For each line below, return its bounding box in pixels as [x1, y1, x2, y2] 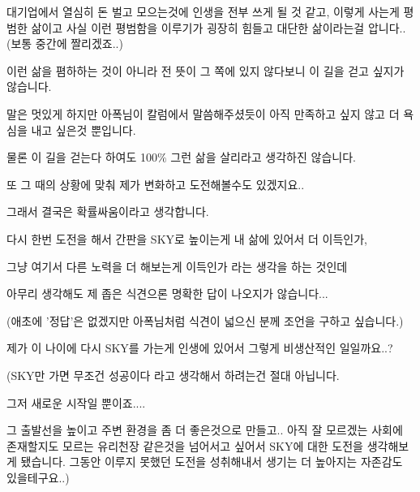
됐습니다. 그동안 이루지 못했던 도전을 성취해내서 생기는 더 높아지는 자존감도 [20, 453, 403, 470]
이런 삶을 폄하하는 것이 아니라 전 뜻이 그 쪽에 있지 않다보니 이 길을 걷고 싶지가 [6, 62, 405, 79]
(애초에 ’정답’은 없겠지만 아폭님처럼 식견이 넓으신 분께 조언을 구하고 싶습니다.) [6, 312, 404, 329]
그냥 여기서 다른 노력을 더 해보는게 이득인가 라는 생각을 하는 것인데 [6, 257, 348, 274]
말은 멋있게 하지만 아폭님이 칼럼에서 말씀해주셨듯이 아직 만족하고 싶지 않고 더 [6, 105, 400, 122]
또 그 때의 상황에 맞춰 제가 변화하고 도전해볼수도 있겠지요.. [6, 175, 305, 192]
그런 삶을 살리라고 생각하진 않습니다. [170, 149, 356, 166]
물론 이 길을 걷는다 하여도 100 [6, 149, 157, 166]
